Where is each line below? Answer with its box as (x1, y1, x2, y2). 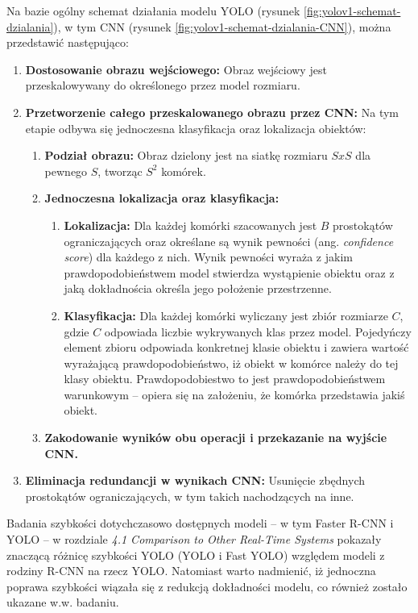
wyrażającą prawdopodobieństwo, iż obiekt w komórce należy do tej (64, 354, 399, 371)
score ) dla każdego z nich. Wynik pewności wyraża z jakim (64, 248, 353, 265)
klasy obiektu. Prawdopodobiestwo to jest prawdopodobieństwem (64, 370, 386, 387)
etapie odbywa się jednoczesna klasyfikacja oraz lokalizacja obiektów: (25, 119, 366, 136)
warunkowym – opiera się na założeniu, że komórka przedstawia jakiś (64, 386, 405, 402)
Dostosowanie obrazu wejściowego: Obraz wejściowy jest (25, 60, 327, 77)
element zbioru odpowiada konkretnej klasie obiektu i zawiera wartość (64, 339, 409, 356)
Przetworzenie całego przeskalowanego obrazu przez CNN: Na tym (25, 103, 399, 120)
